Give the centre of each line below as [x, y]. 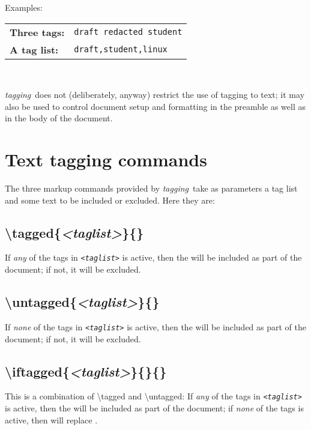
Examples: [24, 7]
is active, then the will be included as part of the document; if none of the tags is [154, 408]
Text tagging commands [106, 159]
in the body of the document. [59, 118]
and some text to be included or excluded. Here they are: [110, 200]
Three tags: [37, 32]
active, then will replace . [51, 419]
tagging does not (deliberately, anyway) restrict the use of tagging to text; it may [155, 95]
